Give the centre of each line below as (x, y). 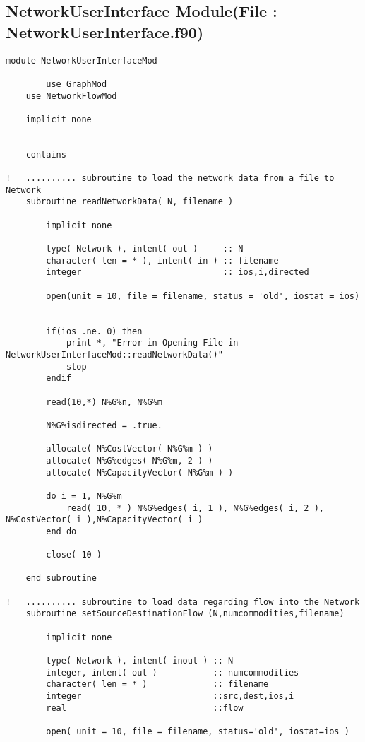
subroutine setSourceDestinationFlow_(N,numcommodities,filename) (185, 614)
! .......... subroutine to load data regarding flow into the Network (183, 602)
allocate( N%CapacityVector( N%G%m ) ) (140, 472)
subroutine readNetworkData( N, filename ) (130, 202)
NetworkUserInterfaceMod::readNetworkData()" (114, 355)
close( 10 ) (74, 555)
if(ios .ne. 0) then (94, 331)
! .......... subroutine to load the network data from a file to (170, 178)
